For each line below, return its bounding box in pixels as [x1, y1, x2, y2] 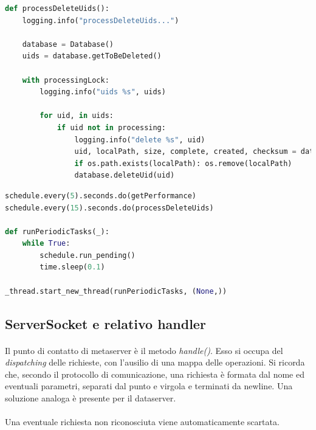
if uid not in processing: [57, 123, 166, 132]
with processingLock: [22, 75, 109, 85]
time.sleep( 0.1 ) [39, 263, 105, 272]
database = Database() [22, 40, 114, 49]
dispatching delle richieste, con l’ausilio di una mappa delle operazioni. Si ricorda [5, 356, 305, 369]
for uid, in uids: [39, 111, 114, 120]
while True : [22, 239, 70, 248]
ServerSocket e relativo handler [5, 314, 206, 333]
